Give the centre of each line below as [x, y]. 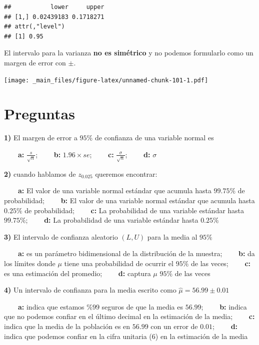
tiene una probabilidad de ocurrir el [119, 263]
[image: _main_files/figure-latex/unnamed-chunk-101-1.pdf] [106, 80]
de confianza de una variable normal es [154, 138]
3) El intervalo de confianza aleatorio [61, 236]
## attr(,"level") [34, 27]
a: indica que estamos [51, 306]
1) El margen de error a [41, 138]
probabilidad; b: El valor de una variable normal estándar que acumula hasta [129, 200]
